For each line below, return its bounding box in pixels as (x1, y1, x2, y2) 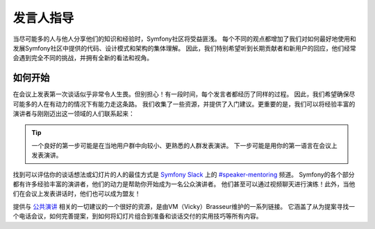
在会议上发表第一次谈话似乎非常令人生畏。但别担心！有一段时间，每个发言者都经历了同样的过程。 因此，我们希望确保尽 (12, 90, 356, 98)
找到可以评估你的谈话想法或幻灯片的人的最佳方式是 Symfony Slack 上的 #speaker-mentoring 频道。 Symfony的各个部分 (12, 170, 355, 178)
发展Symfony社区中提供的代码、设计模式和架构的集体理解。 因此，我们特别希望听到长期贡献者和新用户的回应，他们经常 (12, 44, 357, 52)
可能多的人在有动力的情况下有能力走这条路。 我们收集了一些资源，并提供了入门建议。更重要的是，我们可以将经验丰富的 (12, 100, 356, 108)
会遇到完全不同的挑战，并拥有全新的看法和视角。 (12, 54, 153, 62)
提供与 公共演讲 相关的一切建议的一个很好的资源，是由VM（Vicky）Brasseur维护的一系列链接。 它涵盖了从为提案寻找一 (12, 202, 356, 210)
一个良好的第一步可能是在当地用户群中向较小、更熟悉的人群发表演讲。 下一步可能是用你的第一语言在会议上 (31, 141, 337, 149)
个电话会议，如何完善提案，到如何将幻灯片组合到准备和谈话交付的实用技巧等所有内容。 (12, 212, 262, 221)
